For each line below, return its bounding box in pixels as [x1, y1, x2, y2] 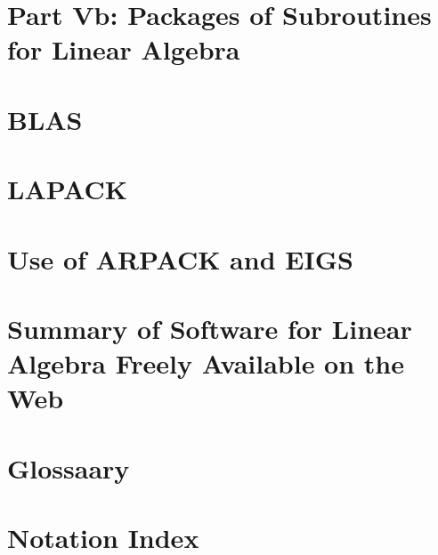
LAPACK [7, 171, 127, 207]
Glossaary [7, 449, 130, 486]
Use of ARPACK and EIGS [7, 240, 353, 277]
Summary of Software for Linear [7, 310, 412, 346]
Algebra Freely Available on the [7, 345, 404, 382]
